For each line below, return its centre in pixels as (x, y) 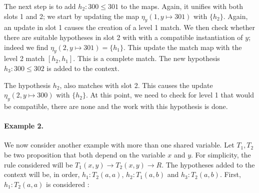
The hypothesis (27, 85)
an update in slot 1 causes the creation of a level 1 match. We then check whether (129, 27)
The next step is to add (40, 6)
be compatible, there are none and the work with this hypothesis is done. (116, 106)
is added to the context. (83, 68)
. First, (230, 174)
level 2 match (24, 58)
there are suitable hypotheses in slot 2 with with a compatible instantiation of (123, 37)
